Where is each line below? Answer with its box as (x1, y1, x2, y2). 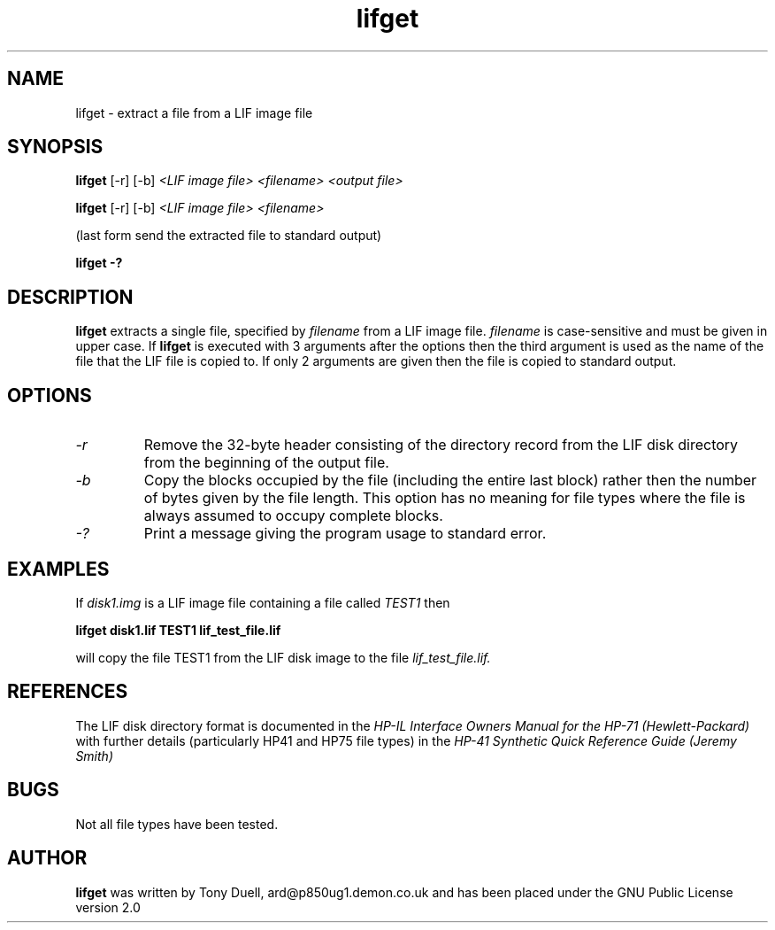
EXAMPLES (7, 557, 110, 580)
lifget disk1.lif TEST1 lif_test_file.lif (75, 622, 281, 638)
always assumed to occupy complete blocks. (143, 507, 443, 525)
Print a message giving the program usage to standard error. (143, 524, 547, 543)
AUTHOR (7, 847, 88, 870)
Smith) (75, 748, 113, 763)
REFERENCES (7, 680, 128, 703)
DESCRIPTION (7, 285, 134, 308)
